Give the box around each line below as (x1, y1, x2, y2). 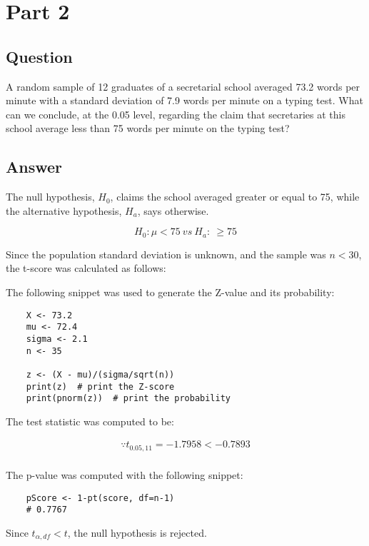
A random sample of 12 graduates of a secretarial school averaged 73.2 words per (6, 79, 360, 93)
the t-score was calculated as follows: (6, 261, 166, 275)
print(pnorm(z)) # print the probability (26, 393, 231, 404)
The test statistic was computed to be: (6, 413, 174, 428)
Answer (6, 156, 63, 178)
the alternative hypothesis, (6, 203, 122, 218)
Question (6, 45, 73, 67)
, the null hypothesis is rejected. (67, 525, 207, 540)
